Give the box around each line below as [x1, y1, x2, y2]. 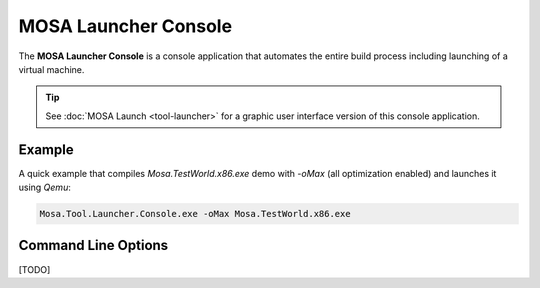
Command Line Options [18, 237, 169, 254]
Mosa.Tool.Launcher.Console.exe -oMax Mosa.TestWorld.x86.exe [39, 208, 351, 219]
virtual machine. [18, 63, 85, 75]
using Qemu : [18, 181, 72, 194]
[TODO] [18, 263, 51, 275]
